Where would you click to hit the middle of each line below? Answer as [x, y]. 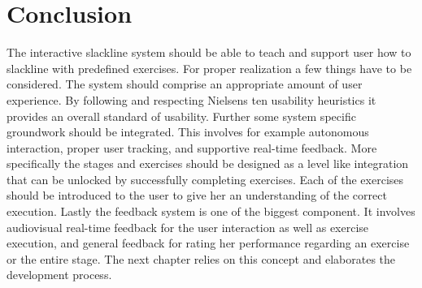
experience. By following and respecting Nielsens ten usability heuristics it [191, 99]
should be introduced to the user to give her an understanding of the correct [197, 195]
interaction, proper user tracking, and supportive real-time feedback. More [192, 147]
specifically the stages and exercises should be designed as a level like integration [208, 163]
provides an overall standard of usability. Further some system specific [181, 116]
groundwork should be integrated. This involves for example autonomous [188, 132]
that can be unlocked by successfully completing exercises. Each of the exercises [205, 179]
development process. [59, 275]
